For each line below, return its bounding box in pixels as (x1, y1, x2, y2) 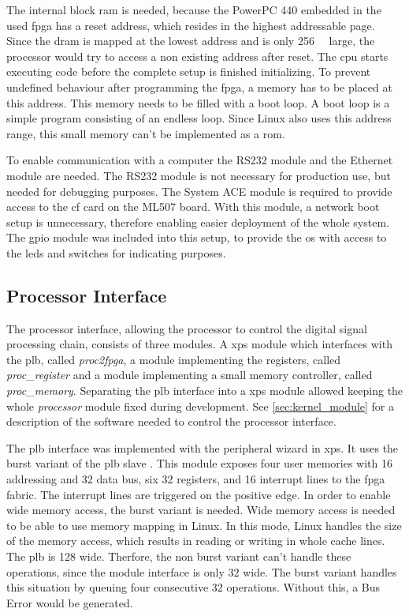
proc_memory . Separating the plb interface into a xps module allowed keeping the (6, 382, 403, 399)
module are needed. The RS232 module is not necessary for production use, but (6, 167, 391, 183)
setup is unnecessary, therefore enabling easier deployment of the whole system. (6, 213, 389, 230)
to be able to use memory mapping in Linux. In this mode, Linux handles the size (6, 516, 402, 533)
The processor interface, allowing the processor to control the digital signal (6, 320, 367, 336)
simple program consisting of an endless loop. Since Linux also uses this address (6, 110, 392, 126)
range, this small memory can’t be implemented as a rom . (6, 125, 285, 141)
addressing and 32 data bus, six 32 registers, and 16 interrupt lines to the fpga (6, 471, 385, 487)
